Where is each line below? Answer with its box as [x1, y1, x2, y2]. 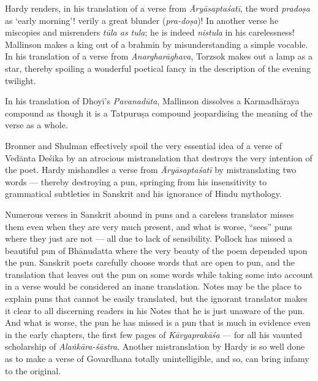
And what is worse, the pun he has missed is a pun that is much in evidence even [5, 316, 311, 329]
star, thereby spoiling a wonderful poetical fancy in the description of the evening [5, 61, 311, 74]
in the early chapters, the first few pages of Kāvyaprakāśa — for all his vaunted [5, 328, 302, 341]
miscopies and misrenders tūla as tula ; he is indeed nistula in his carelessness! [5, 26, 295, 39]
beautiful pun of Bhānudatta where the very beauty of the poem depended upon [5, 244, 308, 256]
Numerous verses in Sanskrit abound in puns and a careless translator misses [5, 207, 294, 220]
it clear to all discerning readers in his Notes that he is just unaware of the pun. [5, 304, 305, 317]
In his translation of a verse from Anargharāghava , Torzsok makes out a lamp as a [5, 50, 312, 63]
